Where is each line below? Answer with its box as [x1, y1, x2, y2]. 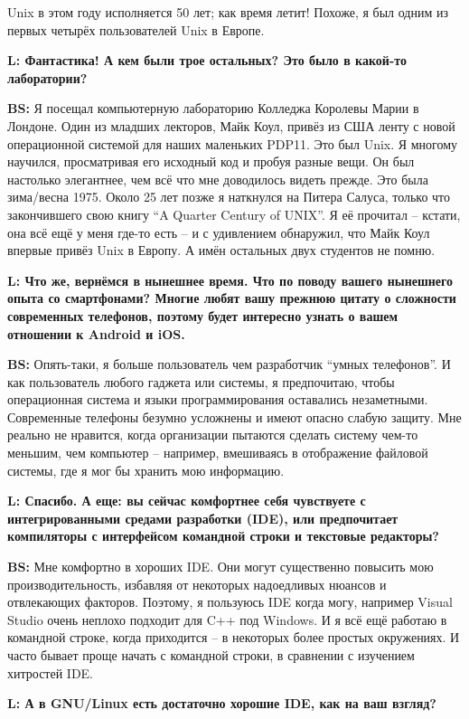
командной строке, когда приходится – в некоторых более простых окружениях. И [7, 628, 460, 647]
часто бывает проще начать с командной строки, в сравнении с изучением [7, 646, 415, 664]
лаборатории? [7, 68, 88, 87]
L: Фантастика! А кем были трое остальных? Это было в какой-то [7, 51, 407, 70]
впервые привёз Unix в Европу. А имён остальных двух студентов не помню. [7, 241, 436, 260]
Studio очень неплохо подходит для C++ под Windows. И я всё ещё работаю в [7, 610, 447, 629]
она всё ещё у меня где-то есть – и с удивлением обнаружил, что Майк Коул [7, 222, 430, 241]
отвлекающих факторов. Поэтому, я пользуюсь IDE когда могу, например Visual [7, 592, 453, 611]
